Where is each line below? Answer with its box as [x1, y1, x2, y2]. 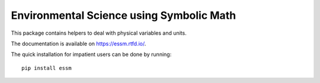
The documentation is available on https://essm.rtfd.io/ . [11, 40, 146, 47]
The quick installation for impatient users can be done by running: [11, 51, 172, 58]
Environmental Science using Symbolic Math [11, 9, 236, 22]
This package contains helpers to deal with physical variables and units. [11, 29, 187, 36]
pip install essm [21, 65, 72, 71]
